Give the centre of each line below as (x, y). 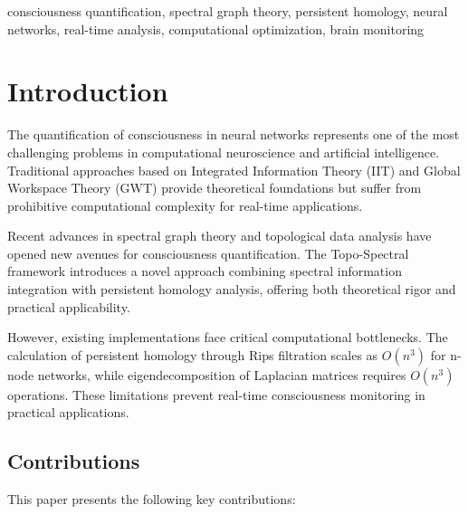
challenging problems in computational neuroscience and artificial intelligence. (224, 152)
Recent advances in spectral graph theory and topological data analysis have (220, 236)
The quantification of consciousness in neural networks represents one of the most (234, 134)
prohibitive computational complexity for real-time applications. (185, 205)
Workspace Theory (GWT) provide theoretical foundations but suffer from (215, 188)
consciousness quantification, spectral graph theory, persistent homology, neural (228, 11)
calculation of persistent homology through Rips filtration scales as (193, 354)
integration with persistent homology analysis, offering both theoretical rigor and (232, 289)
